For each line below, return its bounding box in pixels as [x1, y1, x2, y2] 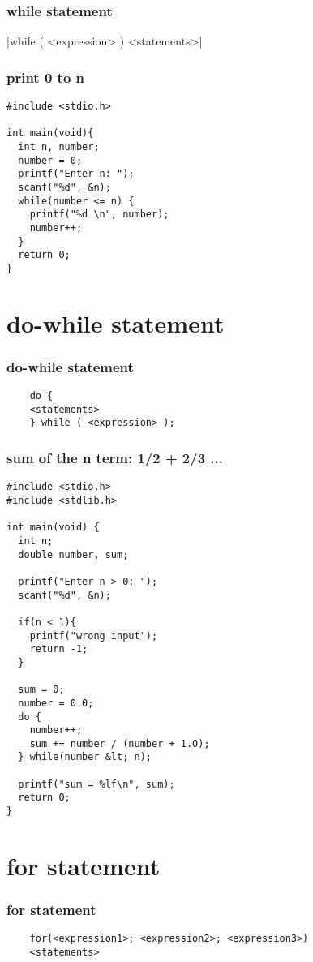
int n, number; [18, 141, 100, 152]
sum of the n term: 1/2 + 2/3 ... [6, 448, 223, 468]
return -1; [29, 643, 88, 655]
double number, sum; [18, 548, 129, 560]
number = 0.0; [18, 697, 94, 709]
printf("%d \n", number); [29, 208, 169, 221]
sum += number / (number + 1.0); [29, 737, 210, 749]
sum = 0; [18, 684, 65, 696]
